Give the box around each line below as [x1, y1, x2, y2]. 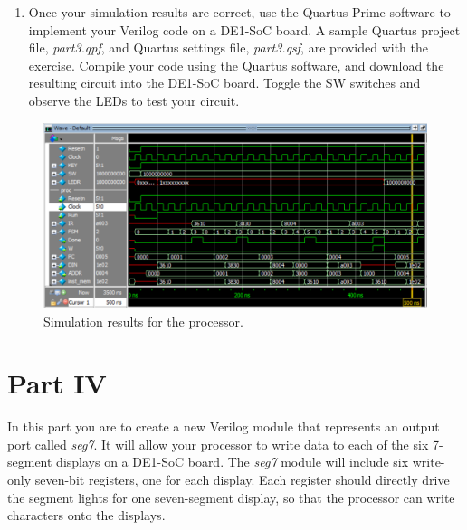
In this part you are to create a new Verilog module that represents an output [7, 417, 440, 436]
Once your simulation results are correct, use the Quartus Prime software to [28, 3, 451, 21]
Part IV [7, 364, 107, 402]
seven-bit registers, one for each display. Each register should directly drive [34, 470, 450, 489]
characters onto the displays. [7, 506, 166, 525]
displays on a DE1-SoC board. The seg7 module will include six [56, 452, 409, 471]
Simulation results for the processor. [43, 311, 243, 330]
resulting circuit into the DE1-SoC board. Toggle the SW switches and [28, 73, 421, 92]
